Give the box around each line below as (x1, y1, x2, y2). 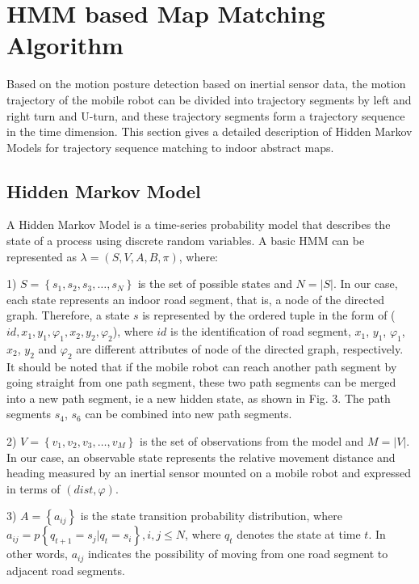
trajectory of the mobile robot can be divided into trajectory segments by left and (6, 91, 412, 108)
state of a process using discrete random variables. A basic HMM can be (6, 232, 365, 249)
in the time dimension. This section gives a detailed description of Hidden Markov (6, 123, 413, 140)
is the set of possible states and (137, 275, 292, 292)
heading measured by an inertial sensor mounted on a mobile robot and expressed (6, 464, 412, 481)
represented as (6, 248, 77, 264)
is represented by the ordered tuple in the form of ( (142, 307, 396, 324)
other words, (6, 545, 68, 562)
